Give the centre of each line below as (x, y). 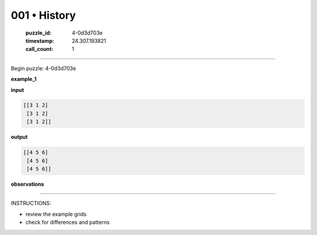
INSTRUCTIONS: (31, 203)
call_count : (40, 49)
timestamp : (40, 40)
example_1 (24, 79)
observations (27, 184)
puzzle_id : (38, 33)
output (19, 137)
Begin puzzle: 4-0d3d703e (43, 68)
